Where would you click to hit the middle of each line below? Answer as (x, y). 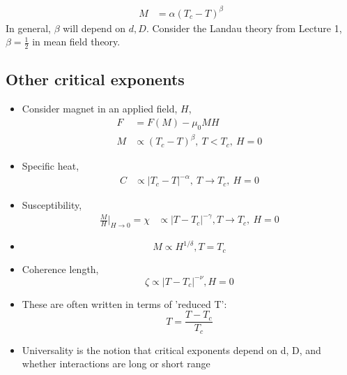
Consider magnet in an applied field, (100, 109)
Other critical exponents (95, 79)
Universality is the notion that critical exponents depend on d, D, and (171, 350)
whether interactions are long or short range (116, 363)
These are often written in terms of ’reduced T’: (124, 303)
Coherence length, (60, 269)
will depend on (94, 28)
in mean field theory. (76, 42)
